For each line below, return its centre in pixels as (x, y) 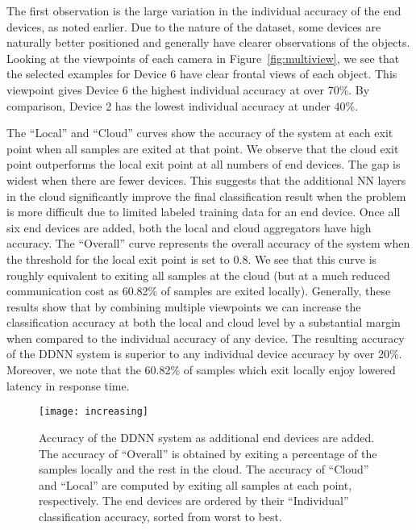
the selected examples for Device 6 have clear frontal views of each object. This (202, 74)
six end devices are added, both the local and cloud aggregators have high (189, 227)
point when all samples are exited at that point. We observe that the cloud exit (203, 148)
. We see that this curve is (312, 259)
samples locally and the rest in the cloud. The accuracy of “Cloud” (204, 469)
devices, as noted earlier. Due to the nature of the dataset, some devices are (194, 26)
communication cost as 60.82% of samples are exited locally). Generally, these (199, 291)
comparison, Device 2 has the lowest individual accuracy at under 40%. (183, 105)
